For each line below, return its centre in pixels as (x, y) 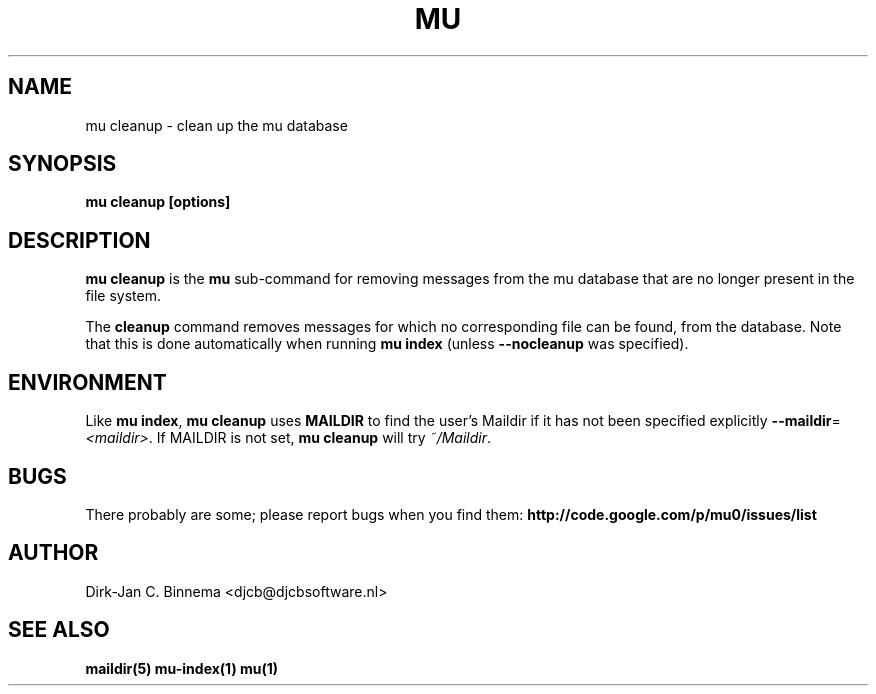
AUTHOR (53, 553)
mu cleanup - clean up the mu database (216, 125)
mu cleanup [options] (158, 202)
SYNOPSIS (62, 164)
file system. (123, 296)
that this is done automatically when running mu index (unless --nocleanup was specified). (387, 344)
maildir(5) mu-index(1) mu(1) (182, 668)
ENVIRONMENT (87, 382)
